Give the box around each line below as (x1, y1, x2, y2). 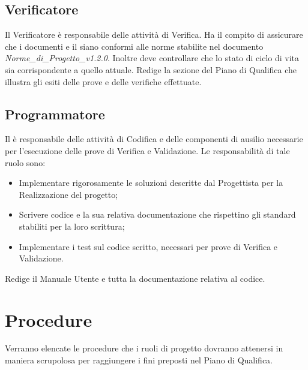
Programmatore (5, 104, 105, 123)
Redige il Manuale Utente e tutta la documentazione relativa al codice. (5, 272, 265, 284)
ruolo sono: (5, 156, 46, 169)
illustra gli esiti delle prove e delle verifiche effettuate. (5, 75, 202, 88)
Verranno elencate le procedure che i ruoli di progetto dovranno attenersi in (5, 342, 283, 354)
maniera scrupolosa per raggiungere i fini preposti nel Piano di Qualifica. (5, 354, 273, 366)
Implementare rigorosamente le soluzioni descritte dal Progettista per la (19, 176, 283, 189)
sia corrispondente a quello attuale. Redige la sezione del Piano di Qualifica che (5, 63, 297, 76)
